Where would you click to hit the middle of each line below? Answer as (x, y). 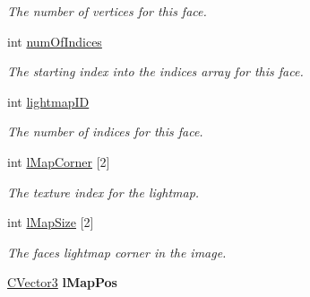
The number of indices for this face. (105, 131)
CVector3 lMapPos (62, 282)
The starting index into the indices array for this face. (155, 71)
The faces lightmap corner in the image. (117, 252)
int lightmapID (48, 101)
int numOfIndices (55, 41)
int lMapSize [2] (51, 222)
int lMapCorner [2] (59, 161)
